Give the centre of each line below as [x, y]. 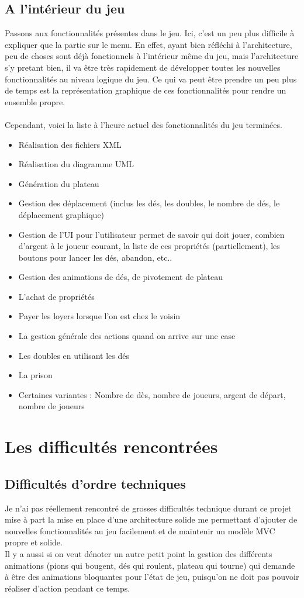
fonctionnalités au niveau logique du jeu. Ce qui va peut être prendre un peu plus [151, 79]
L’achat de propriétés [56, 296]
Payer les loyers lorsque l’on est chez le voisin [99, 316]
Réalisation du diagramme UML [76, 164]
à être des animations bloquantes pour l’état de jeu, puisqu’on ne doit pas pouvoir [152, 577]
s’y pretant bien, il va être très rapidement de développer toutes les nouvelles [143, 67]
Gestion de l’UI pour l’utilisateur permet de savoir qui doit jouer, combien [151, 234]
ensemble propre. [35, 101]
